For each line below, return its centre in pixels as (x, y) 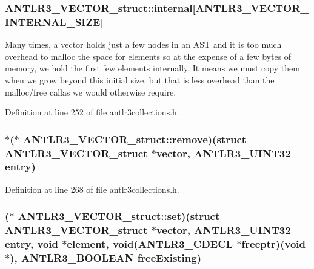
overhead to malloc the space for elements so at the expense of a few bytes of (148, 56)
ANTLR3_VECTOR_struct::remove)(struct (135, 139)
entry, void (32, 244)
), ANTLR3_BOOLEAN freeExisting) (106, 258)
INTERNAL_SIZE (53, 21)
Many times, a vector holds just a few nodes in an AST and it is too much (143, 44)
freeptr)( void (273, 244)
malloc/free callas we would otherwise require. (91, 92)
